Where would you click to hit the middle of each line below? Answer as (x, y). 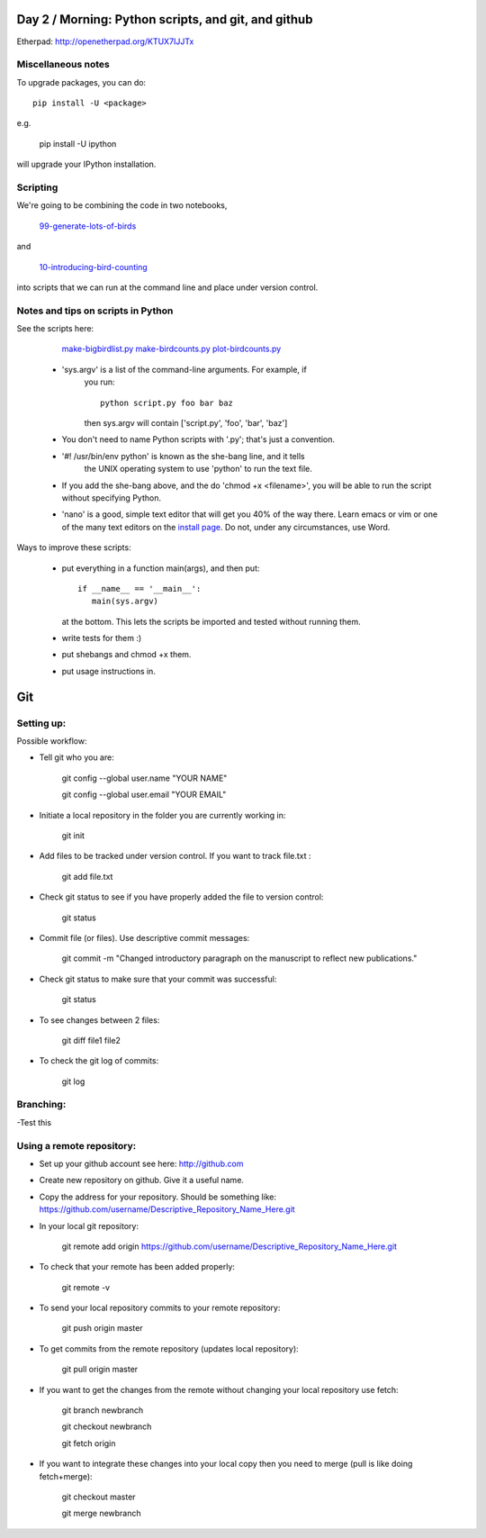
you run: (100, 382)
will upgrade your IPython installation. (86, 164)
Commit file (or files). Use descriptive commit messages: (144, 937)
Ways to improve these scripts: (74, 547)
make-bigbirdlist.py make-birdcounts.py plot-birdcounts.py (171, 349)
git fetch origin (89, 1443)
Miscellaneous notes (63, 65)
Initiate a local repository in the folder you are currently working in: (162, 815)
